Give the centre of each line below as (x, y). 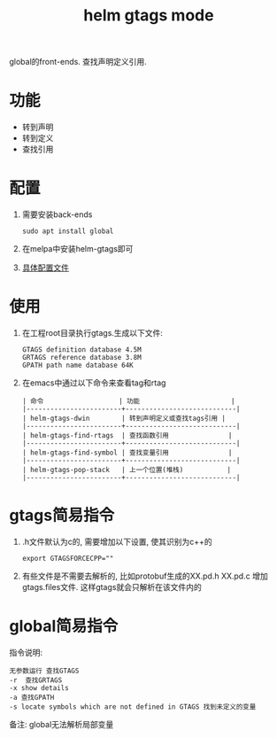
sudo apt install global (68, 231)
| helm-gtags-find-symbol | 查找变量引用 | (127, 453)
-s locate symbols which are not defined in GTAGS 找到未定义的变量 (133, 707)
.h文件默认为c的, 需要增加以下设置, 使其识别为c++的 (117, 541)
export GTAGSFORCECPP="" (68, 558)
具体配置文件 (45, 268)
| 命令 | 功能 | (128, 401)
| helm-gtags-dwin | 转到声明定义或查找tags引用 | (123, 418)
